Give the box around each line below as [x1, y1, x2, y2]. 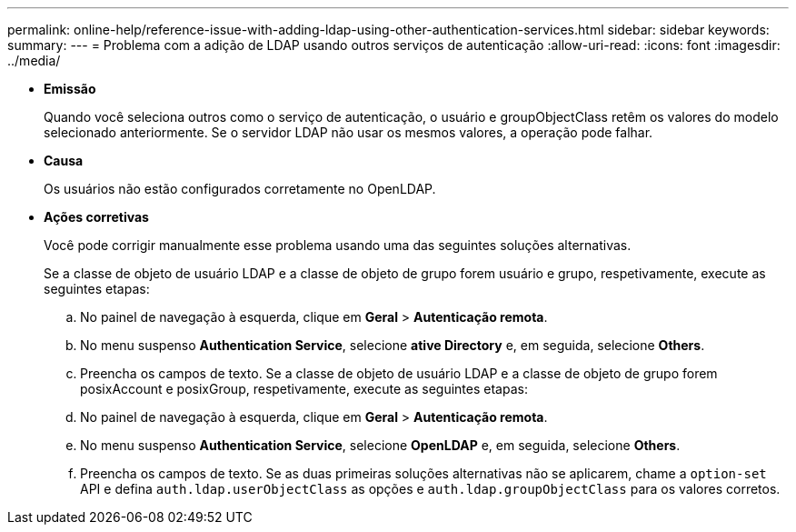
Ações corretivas [44, 209, 149, 225]
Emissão [44, 81, 96, 96]
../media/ [7, 53, 61, 68]
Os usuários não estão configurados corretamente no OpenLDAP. [44, 181, 436, 196]
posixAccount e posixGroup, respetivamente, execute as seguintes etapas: [80, 381, 528, 396]
